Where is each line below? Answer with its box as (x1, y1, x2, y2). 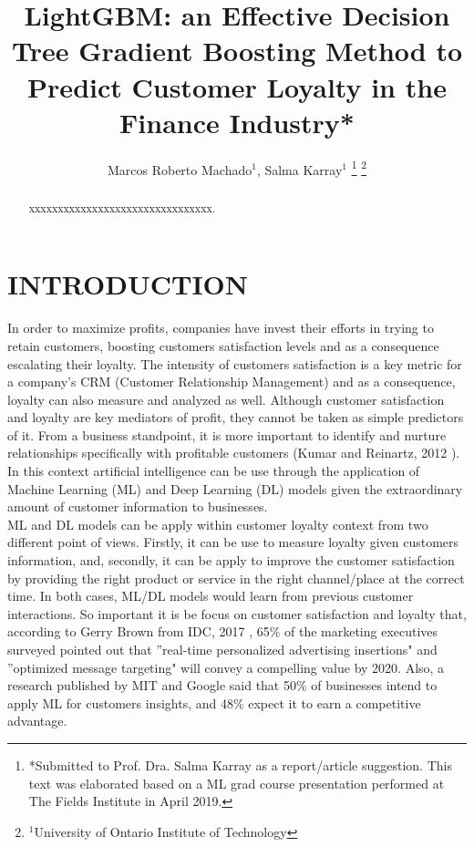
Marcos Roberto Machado (107, 160, 252, 179)
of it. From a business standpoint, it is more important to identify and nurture (7, 425, 447, 444)
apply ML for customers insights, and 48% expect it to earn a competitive (7, 693, 421, 712)
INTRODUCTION (7, 265, 249, 303)
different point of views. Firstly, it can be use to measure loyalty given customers (7, 532, 459, 552)
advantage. (7, 711, 67, 730)
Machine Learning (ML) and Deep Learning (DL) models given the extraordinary (7, 479, 463, 498)
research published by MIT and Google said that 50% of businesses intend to (7, 676, 438, 695)
